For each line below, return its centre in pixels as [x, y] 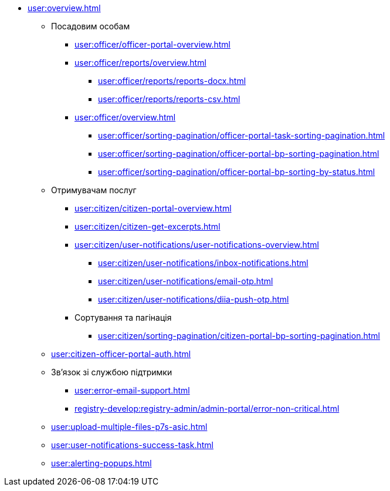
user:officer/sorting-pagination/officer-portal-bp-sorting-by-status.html [237, 172]
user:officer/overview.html [125, 117]
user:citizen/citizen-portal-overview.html [153, 208]
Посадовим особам [91, 26]
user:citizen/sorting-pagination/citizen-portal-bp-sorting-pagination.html [239, 336]
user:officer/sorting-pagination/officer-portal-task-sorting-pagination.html [242, 135]
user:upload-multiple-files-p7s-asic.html [129, 427]
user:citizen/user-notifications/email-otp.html [186, 281]
